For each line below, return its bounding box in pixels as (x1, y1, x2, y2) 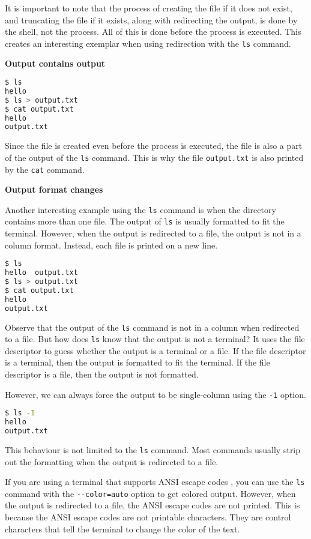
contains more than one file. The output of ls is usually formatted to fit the (5, 215, 285, 227)
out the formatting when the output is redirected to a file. (5, 455, 219, 468)
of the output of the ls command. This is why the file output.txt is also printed (5, 151, 304, 163)
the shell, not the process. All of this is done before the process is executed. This (5, 25, 301, 38)
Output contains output (5, 57, 106, 70)
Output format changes (5, 183, 103, 196)
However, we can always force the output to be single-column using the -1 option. (5, 388, 306, 400)
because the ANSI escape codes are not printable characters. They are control (5, 511, 291, 523)
